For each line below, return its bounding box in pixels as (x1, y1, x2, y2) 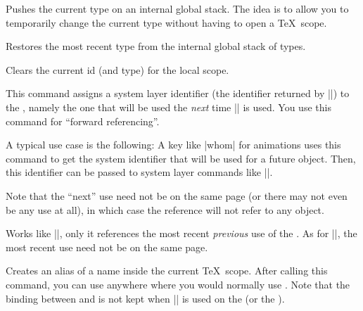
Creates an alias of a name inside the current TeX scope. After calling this (6, 263, 328, 278)
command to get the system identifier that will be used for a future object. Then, (6, 151, 356, 165)
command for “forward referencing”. (6, 113, 160, 128)
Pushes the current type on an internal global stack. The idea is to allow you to (6, 1, 349, 15)
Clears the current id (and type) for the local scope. (6, 62, 229, 77)
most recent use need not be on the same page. (6, 239, 208, 254)
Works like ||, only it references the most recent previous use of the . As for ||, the (6, 226, 357, 241)
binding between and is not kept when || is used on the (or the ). (6, 291, 285, 305)
